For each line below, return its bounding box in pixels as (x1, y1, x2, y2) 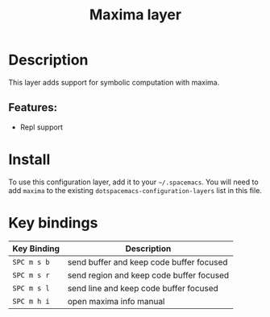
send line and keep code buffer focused (67, 282, 219, 294)
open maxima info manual (67, 295, 165, 307)
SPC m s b (12, 257, 50, 266)
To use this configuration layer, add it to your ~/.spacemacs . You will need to (8, 177, 260, 187)
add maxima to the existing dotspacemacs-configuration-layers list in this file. (8, 185, 262, 195)
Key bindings (8, 213, 98, 232)
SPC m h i (12, 296, 50, 306)
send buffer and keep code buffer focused (67, 256, 228, 267)
